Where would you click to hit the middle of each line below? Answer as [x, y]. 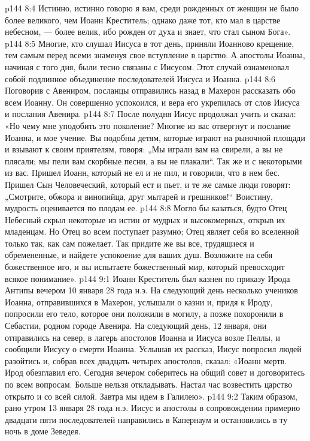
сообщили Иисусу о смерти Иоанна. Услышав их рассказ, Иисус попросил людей [153, 349]
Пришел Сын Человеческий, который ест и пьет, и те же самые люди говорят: [148, 184]
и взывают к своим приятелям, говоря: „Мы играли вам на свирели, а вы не [144, 149]
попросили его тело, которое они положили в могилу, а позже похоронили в [144, 313]
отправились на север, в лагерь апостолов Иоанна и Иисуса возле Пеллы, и [143, 337]
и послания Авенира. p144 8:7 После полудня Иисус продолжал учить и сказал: [151, 114]
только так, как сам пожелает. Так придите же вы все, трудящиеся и [130, 243]
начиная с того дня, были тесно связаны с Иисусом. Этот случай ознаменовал [147, 66]
